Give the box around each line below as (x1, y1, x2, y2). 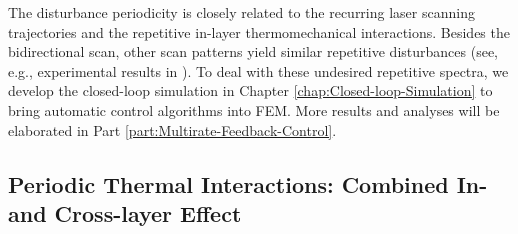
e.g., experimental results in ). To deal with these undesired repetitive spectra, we (8, 60, 509, 81)
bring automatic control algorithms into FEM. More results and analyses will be (8, 99, 500, 120)
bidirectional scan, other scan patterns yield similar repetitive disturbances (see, (8, 41, 498, 62)
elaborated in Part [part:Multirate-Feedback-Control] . (8, 119, 337, 140)
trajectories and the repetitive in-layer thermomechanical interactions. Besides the (8, 21, 510, 42)
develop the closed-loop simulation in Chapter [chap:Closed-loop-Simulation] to (8, 80, 493, 101)
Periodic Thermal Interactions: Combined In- (8, 168, 488, 199)
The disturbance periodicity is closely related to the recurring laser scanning (8, 2, 475, 22)
